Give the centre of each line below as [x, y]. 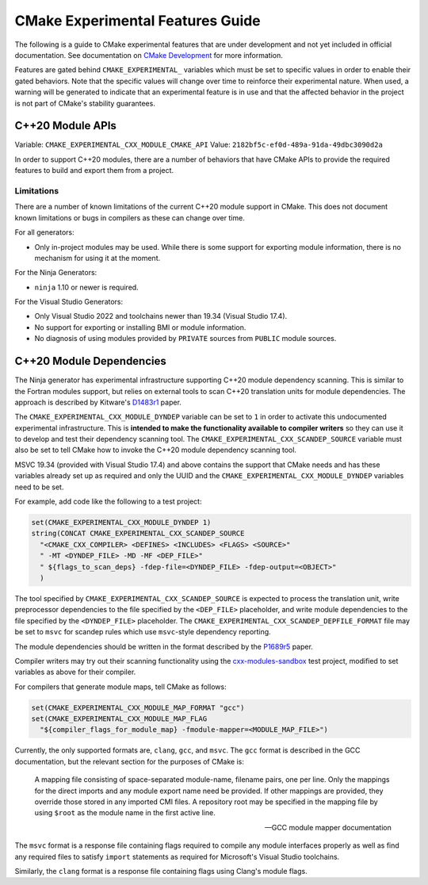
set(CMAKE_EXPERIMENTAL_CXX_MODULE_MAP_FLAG [119, 719]
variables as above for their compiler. [75, 672]
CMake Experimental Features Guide [138, 21]
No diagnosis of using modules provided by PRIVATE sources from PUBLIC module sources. [185, 339]
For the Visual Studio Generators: [69, 302]
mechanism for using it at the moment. [97, 258]
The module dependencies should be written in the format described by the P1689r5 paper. [164, 646]
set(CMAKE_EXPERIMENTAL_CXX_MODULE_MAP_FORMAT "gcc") [138, 707]
